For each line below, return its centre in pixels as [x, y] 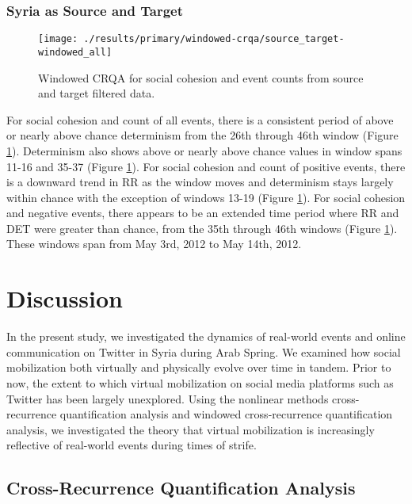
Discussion [65, 298]
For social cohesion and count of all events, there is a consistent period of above [200, 119]
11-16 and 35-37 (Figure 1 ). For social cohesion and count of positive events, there [206, 166]
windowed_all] [75, 52]
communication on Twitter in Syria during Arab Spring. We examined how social [204, 351]
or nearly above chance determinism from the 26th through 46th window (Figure [202, 135]
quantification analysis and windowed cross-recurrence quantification [226, 414]
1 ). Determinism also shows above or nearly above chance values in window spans [204, 150]
